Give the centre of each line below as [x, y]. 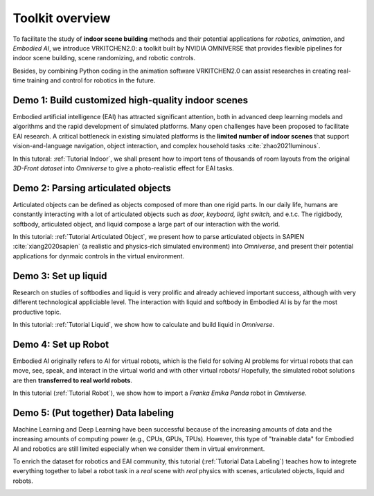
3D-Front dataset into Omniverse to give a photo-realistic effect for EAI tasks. [124, 168]
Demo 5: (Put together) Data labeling [93, 413]
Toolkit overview [62, 18]
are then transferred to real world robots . [73, 380]
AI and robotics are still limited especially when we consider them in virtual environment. [139, 449]
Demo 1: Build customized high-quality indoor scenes [131, 100]
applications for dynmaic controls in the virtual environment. [99, 256]
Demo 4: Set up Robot [61, 344]
